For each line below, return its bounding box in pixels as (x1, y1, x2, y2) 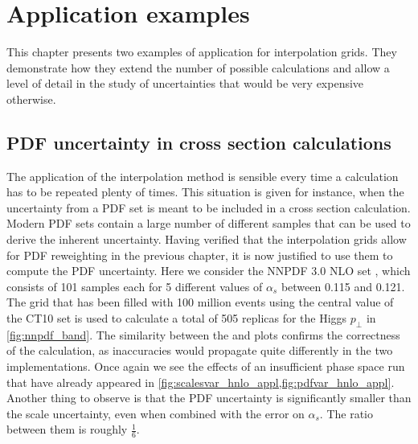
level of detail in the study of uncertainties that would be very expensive (6, 75, 364, 92)
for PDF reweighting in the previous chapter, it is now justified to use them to (6, 246, 393, 263)
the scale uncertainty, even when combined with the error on (6, 405, 305, 421)
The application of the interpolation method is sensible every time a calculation (6, 167, 399, 184)
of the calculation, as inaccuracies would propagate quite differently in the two (6, 342, 393, 359)
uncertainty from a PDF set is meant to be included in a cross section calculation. (6, 199, 411, 216)
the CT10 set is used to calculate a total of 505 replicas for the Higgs (6, 310, 347, 327)
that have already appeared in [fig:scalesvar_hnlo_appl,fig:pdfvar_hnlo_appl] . (6, 373, 395, 390)
